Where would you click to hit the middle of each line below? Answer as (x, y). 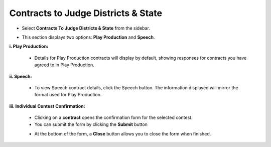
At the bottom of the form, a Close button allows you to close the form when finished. (123, 133)
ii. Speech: (21, 76)
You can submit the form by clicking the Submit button (91, 124)
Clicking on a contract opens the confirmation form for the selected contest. (113, 117)
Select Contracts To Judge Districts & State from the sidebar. (86, 28)
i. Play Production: (29, 46)
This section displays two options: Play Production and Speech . (88, 37)
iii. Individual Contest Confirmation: (47, 106)
